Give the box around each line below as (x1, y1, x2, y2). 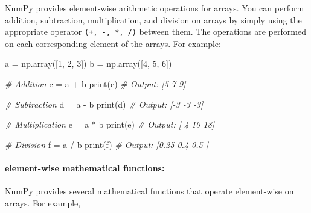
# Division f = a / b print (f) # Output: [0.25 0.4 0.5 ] (5, 138, 208, 150)
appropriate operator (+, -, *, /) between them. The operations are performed (5, 25, 306, 38)
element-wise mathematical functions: (5, 162, 165, 174)
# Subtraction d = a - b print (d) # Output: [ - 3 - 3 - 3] (5, 97, 204, 110)
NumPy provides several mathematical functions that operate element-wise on (5, 185, 294, 197)
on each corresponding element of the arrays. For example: (5, 37, 221, 49)
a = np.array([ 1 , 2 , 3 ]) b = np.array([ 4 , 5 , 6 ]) (5, 57, 172, 70)
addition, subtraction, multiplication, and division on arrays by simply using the (5, 13, 302, 26)
